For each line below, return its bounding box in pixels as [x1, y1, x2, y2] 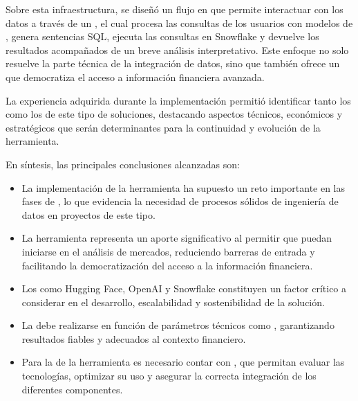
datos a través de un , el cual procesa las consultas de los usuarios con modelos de [6, 15, 353, 30]
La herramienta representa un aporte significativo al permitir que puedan [21, 231, 332, 245]
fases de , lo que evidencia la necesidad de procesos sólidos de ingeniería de [21, 194, 339, 208]
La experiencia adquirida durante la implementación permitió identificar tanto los [6, 93, 351, 107]
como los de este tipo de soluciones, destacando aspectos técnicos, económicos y [6, 107, 343, 121]
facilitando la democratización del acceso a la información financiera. [21, 258, 313, 272]
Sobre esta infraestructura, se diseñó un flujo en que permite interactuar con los [6, 2, 343, 16]
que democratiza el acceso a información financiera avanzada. [6, 69, 265, 84]
